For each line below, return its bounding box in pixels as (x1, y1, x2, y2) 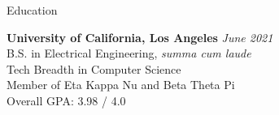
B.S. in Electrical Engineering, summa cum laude (7, 45, 251, 62)
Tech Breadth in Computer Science (7, 60, 181, 77)
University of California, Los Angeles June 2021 (7, 28, 273, 45)
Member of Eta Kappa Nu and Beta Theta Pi (7, 76, 235, 93)
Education (7, 2, 58, 18)
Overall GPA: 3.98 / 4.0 (7, 92, 126, 109)
